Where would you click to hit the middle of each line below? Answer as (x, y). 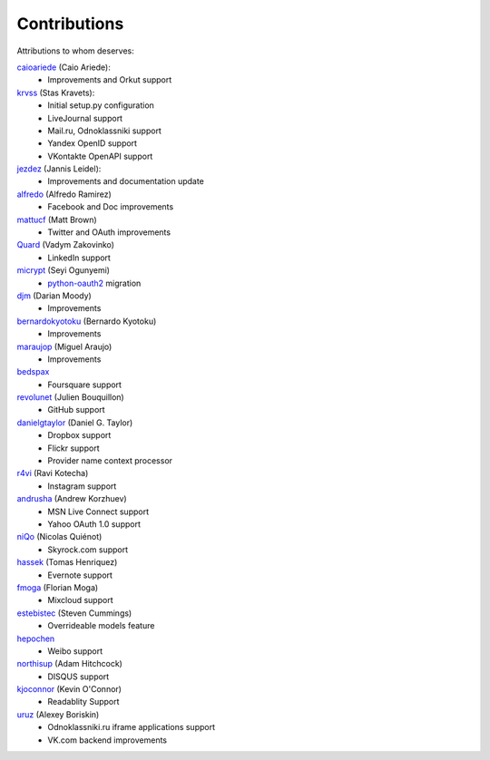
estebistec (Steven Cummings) (74, 613)
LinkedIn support (79, 258)
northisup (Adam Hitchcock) (69, 664)
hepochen (36, 638)
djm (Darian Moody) (54, 296)
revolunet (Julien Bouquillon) (70, 397)
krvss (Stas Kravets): (56, 93)
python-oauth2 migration (94, 283)
